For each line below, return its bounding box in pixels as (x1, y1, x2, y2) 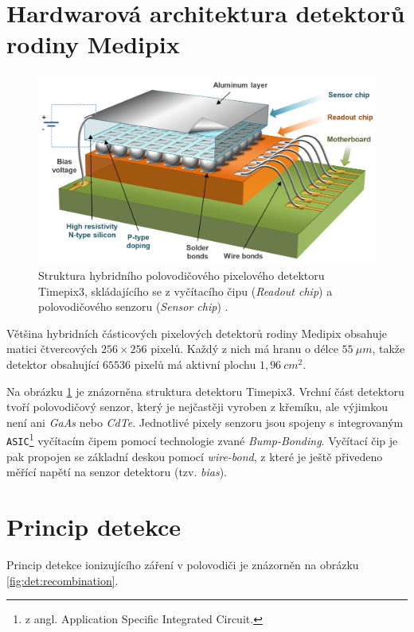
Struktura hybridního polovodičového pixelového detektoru (38, 266, 325, 283)
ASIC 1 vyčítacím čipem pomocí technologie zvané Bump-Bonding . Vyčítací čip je (6, 430, 398, 448)
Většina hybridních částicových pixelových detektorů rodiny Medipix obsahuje (6, 324, 387, 341)
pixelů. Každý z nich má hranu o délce (150, 340, 338, 357)
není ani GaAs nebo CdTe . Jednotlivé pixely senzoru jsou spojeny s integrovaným (6, 413, 404, 430)
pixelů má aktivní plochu (134, 355, 256, 372)
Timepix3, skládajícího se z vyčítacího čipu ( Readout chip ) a (38, 282, 333, 299)
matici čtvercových (6, 340, 98, 357)
